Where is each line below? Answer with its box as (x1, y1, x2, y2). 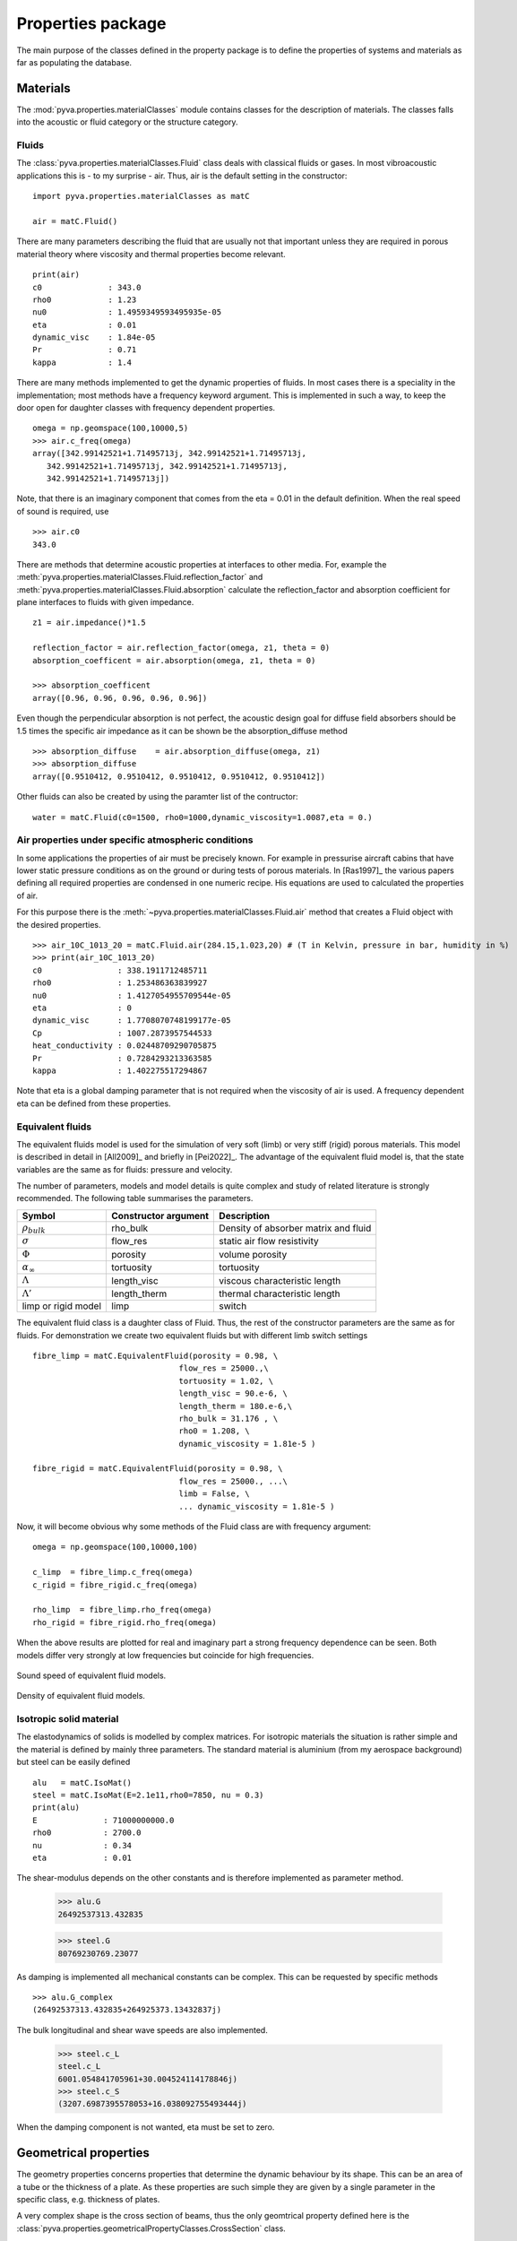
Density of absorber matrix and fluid (219, 1222, 372, 1234)
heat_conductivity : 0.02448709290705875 (32, 1041, 217, 1051)
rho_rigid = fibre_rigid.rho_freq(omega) (32, 1617, 217, 1627)
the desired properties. (16, 919, 101, 930)
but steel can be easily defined (16, 1757, 131, 1768)
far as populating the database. (16, 56, 133, 67)
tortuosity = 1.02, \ (178, 1376, 273, 1386)
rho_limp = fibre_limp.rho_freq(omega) (32, 1605, 212, 1615)
